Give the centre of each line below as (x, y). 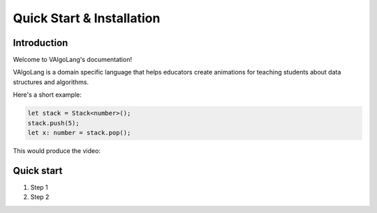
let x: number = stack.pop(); (79, 133)
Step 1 (39, 187)
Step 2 (40, 197)
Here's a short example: (47, 95)
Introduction (40, 43)
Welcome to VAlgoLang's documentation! (73, 60)
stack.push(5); (53, 123)
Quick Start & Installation (87, 18)
